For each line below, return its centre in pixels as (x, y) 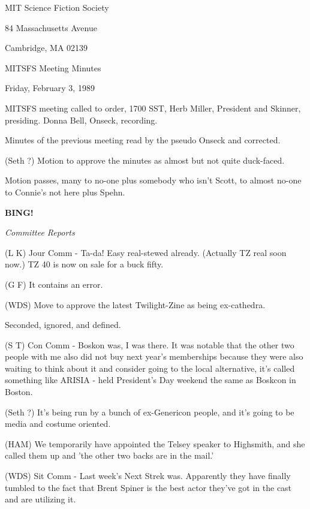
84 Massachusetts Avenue (51, 27)
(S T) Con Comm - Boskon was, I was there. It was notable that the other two (150, 344)
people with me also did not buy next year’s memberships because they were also (154, 356)
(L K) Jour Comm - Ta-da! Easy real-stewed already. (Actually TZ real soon (146, 252)
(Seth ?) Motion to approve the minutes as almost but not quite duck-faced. (145, 160)
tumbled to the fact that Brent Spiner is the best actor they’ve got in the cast (148, 487)
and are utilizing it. (40, 499)
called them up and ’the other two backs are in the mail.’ (109, 455)
